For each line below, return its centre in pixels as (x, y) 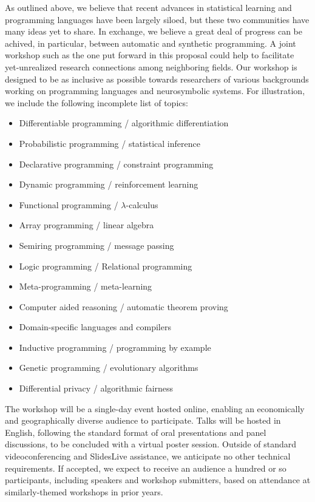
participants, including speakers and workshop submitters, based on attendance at (158, 480)
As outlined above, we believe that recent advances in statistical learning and (148, 7)
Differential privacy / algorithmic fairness (96, 388)
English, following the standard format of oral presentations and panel (136, 432)
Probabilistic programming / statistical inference (110, 143)
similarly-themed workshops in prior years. (84, 491)
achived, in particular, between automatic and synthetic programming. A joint (151, 43)
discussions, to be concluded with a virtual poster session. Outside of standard (151, 444)
